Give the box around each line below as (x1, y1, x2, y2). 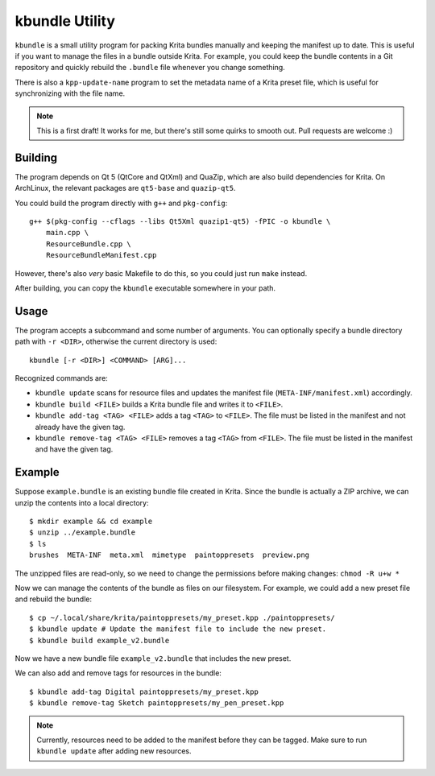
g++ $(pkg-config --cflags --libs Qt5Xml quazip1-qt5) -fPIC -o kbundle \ (29, 217, 331, 225)
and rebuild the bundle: (14, 594, 93, 604)
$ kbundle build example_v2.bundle (29, 636, 170, 645)
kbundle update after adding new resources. (36, 746, 192, 756)
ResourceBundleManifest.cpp (45, 250, 157, 260)
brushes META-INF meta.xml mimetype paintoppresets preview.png (29, 551, 310, 559)
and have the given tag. (35, 444, 114, 454)
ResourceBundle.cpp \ (45, 239, 132, 249)
